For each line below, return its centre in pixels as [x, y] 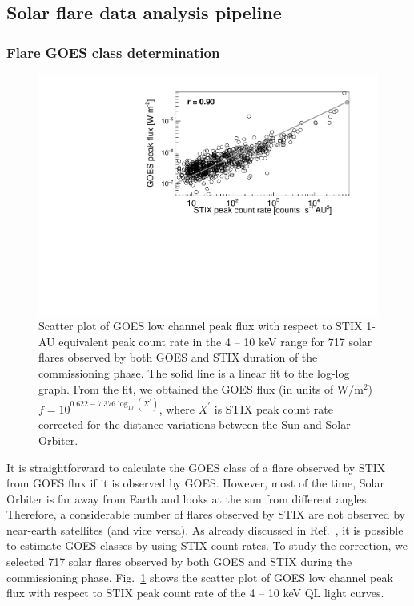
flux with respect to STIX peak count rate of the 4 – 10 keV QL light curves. [195, 593]
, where [177, 408]
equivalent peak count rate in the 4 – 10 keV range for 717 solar [215, 341]
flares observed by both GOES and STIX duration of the [178, 357]
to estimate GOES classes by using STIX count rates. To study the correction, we [207, 545]
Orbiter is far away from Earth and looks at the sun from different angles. [188, 498]
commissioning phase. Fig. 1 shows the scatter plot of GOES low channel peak [200, 577]
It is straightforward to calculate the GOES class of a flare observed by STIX [196, 467]
